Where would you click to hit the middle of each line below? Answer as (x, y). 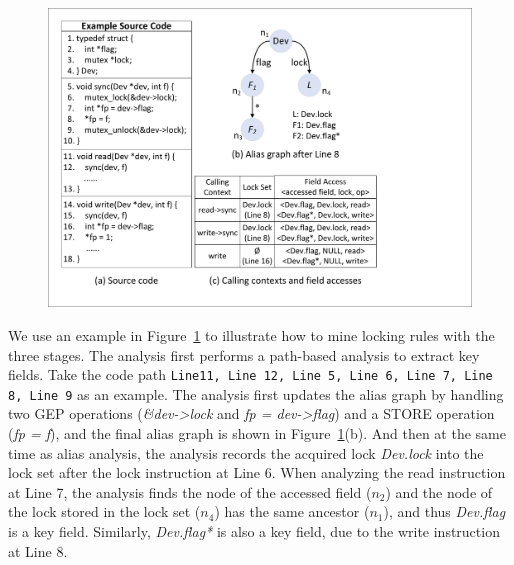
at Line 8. (38, 550)
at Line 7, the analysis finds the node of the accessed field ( (190, 491)
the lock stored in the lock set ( (104, 511)
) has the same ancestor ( (292, 511)
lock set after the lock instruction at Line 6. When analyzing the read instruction (257, 472)
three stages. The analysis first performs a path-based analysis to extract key (244, 354)
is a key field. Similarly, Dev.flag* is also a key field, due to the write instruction (254, 531)
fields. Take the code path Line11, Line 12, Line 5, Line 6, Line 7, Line (250, 374)
